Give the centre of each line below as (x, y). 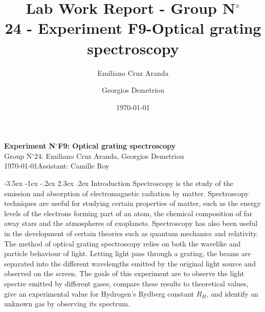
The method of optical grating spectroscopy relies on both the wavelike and (123, 243)
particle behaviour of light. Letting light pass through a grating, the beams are (128, 253)
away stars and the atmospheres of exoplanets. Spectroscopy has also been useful (131, 223)
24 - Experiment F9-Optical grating (133, 28)
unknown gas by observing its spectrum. (67, 304)
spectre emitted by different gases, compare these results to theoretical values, (126, 283)
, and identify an (232, 293)
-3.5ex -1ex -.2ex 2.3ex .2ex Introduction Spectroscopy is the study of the (119, 183)
